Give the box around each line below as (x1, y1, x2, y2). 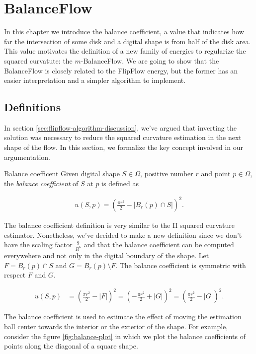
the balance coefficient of (4, 178, 79, 188)
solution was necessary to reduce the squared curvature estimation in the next (4, 132, 242, 142)
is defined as (101, 178, 139, 188)
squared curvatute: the (4, 55, 73, 66)
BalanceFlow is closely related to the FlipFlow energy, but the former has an (4, 65, 238, 75)
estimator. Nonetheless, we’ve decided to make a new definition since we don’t (4, 229, 242, 240)
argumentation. (4, 151, 51, 162)
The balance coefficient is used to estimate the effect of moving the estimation (4, 311, 242, 322)
